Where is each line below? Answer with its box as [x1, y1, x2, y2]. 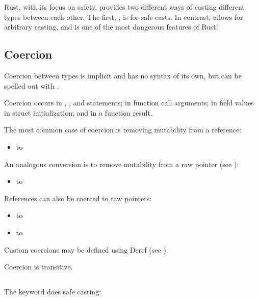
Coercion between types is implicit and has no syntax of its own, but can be [4, 70, 242, 80]
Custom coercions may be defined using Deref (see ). [4, 244, 168, 255]
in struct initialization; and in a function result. [4, 107, 152, 118]
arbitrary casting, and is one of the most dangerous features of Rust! [4, 21, 218, 32]
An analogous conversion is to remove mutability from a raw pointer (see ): [4, 158, 239, 169]
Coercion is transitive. [4, 261, 73, 272]
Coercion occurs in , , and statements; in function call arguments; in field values [4, 97, 254, 108]
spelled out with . [4, 80, 59, 91]
